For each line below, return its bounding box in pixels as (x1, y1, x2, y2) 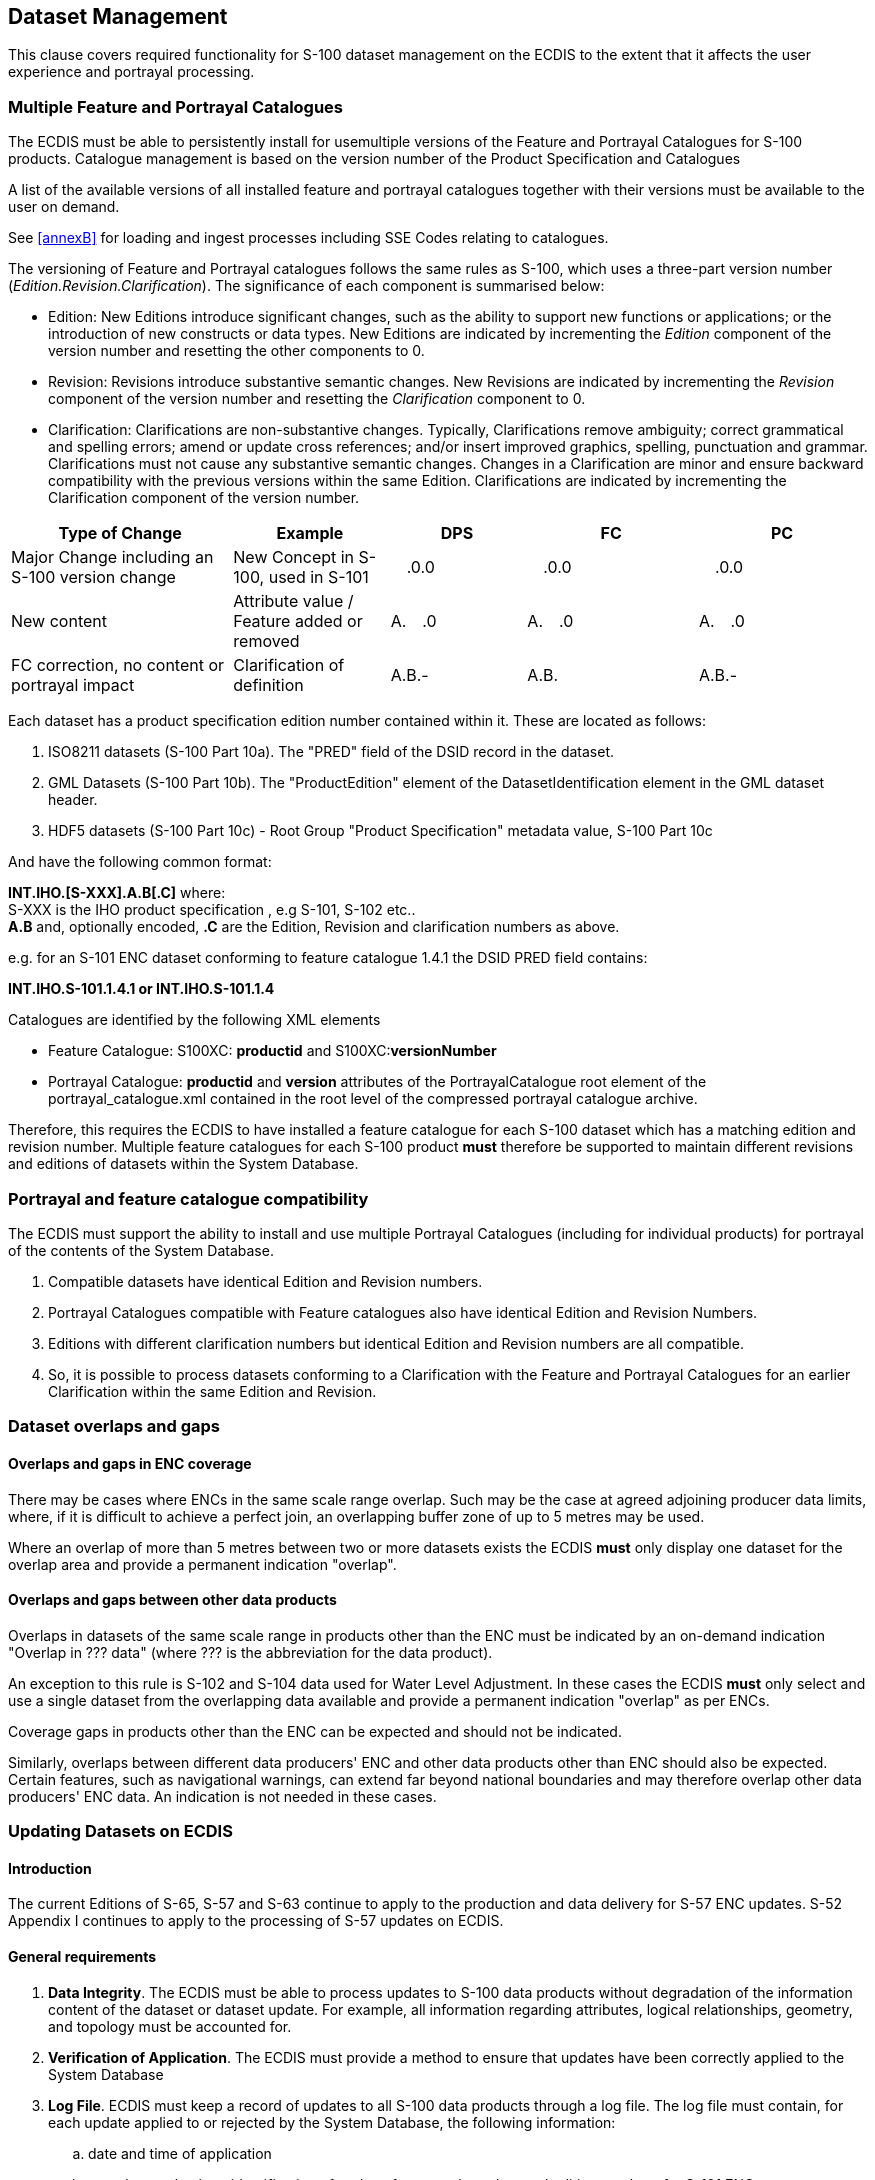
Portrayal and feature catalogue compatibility (8, 1188, 369, 1209)
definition (233, 675, 304, 696)
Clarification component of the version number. (48, 489, 360, 507)
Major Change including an (11, 547, 214, 568)
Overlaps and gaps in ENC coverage (8, 1454, 252, 1472)
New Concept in (233, 547, 355, 568)
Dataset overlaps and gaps (8, 1416, 221, 1437)
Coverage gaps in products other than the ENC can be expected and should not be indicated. (8, 1722, 622, 1740)
